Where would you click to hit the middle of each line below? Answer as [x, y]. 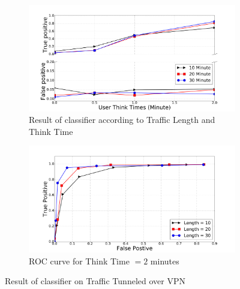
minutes [165, 261]
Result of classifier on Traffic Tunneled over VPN [95, 281]
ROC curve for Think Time [79, 261]
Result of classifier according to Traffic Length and [122, 120]
